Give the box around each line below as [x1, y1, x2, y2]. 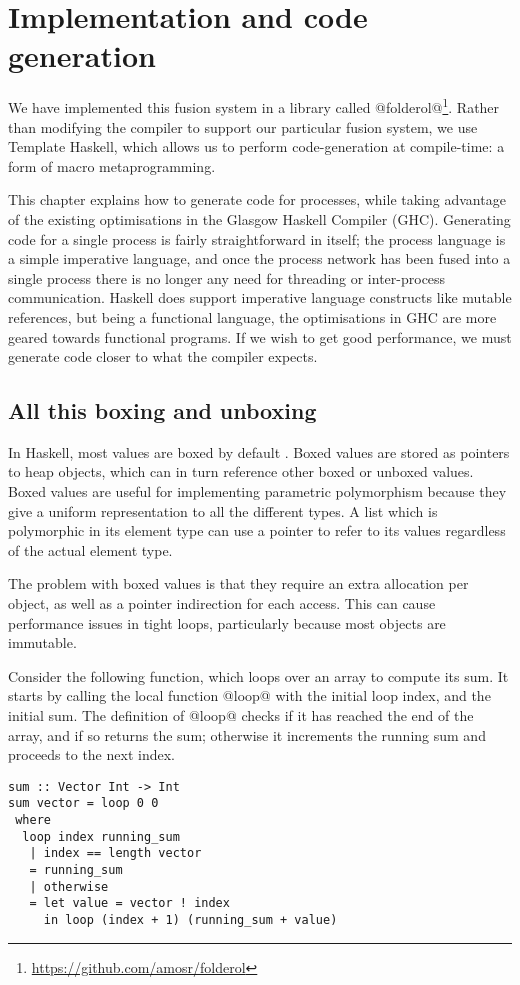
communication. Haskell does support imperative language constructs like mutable [8, 287, 512, 308]
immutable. [8, 632, 77, 653]
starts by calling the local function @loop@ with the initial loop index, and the [8, 685, 491, 706]
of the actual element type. [8, 539, 173, 560]
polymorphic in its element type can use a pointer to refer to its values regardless [8, 520, 506, 541]
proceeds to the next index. [8, 744, 175, 765]
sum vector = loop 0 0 [8, 796, 159, 811]
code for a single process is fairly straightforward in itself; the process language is [8, 228, 506, 249]
